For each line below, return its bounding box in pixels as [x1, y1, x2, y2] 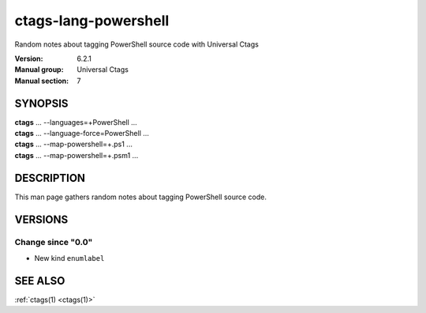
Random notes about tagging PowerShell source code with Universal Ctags [14, 40, 260, 49]
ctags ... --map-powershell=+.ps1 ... [14, 139, 133, 149]
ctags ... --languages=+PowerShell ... [14, 117, 137, 126]
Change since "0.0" [14, 237, 93, 248]
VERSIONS [14, 213, 69, 226]
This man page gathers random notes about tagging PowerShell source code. [14, 192, 267, 202]
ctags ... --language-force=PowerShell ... [14, 129, 150, 138]
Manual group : [14, 65, 64, 74]
